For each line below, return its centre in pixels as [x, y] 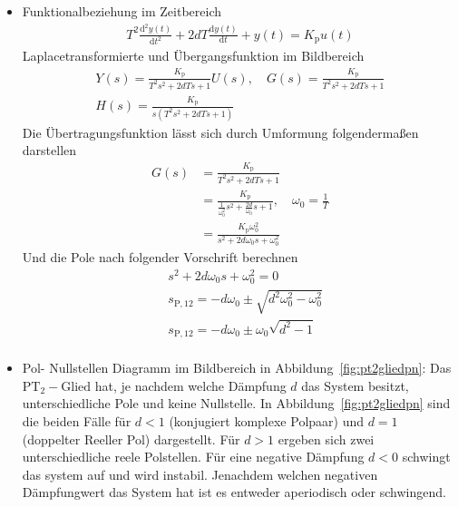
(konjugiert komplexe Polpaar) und [267, 420]
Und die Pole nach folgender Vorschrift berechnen [160, 256]
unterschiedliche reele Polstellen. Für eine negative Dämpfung [193, 457]
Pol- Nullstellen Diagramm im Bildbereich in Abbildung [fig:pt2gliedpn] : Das [237, 368]
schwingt [426, 457]
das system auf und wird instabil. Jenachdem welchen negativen [200, 474]
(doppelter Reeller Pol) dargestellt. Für [131, 439]
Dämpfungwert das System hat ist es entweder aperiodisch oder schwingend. [234, 492]
